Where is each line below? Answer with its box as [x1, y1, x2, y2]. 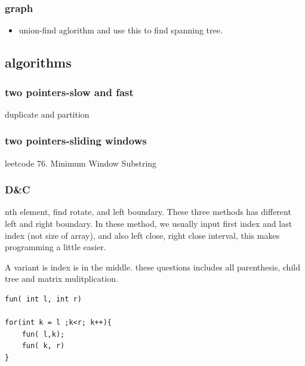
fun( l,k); [21, 330, 65, 339]
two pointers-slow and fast [5, 84, 134, 99]
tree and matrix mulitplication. [5, 272, 118, 285]
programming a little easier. [5, 241, 106, 253]
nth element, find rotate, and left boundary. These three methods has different [5, 205, 291, 218]
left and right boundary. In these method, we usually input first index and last [5, 217, 292, 230]
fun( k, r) [21, 342, 65, 350]
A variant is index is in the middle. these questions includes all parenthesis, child [5, 260, 300, 273]
